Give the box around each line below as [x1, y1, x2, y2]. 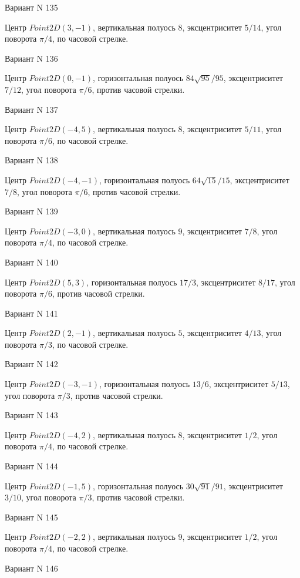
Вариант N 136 [5, 52, 58, 64]
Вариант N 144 [5, 460, 58, 472]
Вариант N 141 [5, 307, 58, 319]
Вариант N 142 [5, 358, 58, 370]
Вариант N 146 [5, 562, 58, 574]
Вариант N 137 [5, 103, 58, 115]
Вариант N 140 [5, 256, 58, 268]
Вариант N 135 [5, 1, 58, 13]
